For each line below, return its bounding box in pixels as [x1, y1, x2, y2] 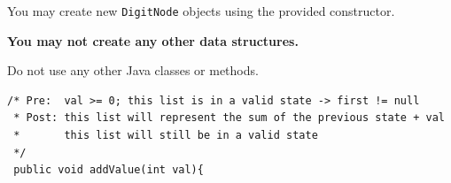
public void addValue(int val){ [13, 164, 204, 177]
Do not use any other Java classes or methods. [7, 61, 259, 80]
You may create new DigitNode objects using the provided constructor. [7, 2, 395, 19]
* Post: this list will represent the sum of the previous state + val [13, 111, 445, 125]
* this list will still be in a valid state [13, 129, 318, 142]
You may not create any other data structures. [7, 31, 299, 50]
